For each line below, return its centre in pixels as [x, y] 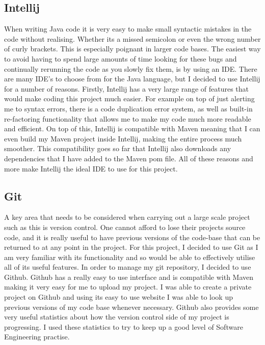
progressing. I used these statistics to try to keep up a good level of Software [124, 326]
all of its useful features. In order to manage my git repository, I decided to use [128, 267]
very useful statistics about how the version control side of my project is [117, 317]
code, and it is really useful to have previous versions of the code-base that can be [132, 237]
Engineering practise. [37, 337]
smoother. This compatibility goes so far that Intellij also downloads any [118, 148]
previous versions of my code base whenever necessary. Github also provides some [131, 307]
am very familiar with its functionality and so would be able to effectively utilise [130, 257]
